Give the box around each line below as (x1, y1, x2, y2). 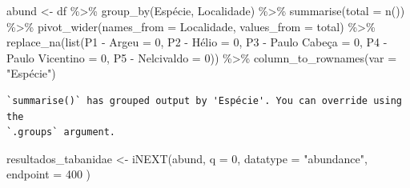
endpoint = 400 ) (6, 166, 91, 182)
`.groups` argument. (6, 126, 116, 138)
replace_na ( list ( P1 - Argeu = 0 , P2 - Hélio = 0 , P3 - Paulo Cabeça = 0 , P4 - (6, 34, 388, 50)
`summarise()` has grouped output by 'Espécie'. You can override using (6, 94, 402, 106)
